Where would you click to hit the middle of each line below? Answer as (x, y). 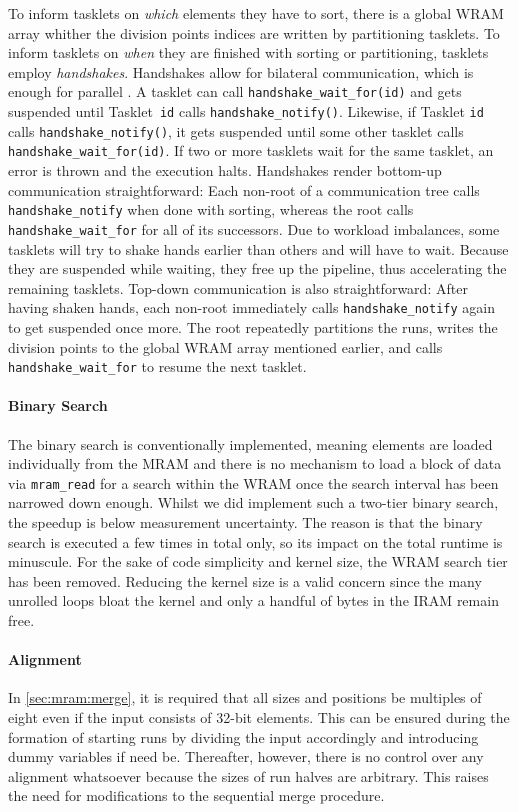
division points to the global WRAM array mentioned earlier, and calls (225, 346)
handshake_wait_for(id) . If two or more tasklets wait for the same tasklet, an (251, 150)
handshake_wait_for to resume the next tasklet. (157, 366)
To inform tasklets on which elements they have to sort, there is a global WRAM (256, 13)
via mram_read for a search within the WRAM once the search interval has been (253, 482)
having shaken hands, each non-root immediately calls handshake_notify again (251, 307)
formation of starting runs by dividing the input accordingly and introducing (243, 736)
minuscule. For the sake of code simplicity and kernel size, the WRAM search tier (258, 561)
